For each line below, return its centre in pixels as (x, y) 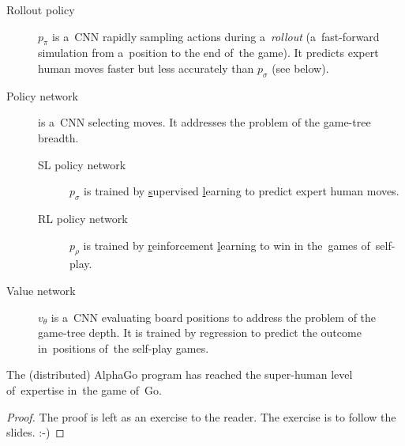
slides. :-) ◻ (36, 432)
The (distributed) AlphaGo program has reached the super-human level (180, 374)
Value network (41, 290)
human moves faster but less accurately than (146, 68)
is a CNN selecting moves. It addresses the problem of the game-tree (204, 122)
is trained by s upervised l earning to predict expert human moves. (242, 191)
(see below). (300, 68)
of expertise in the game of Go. (84, 389)
